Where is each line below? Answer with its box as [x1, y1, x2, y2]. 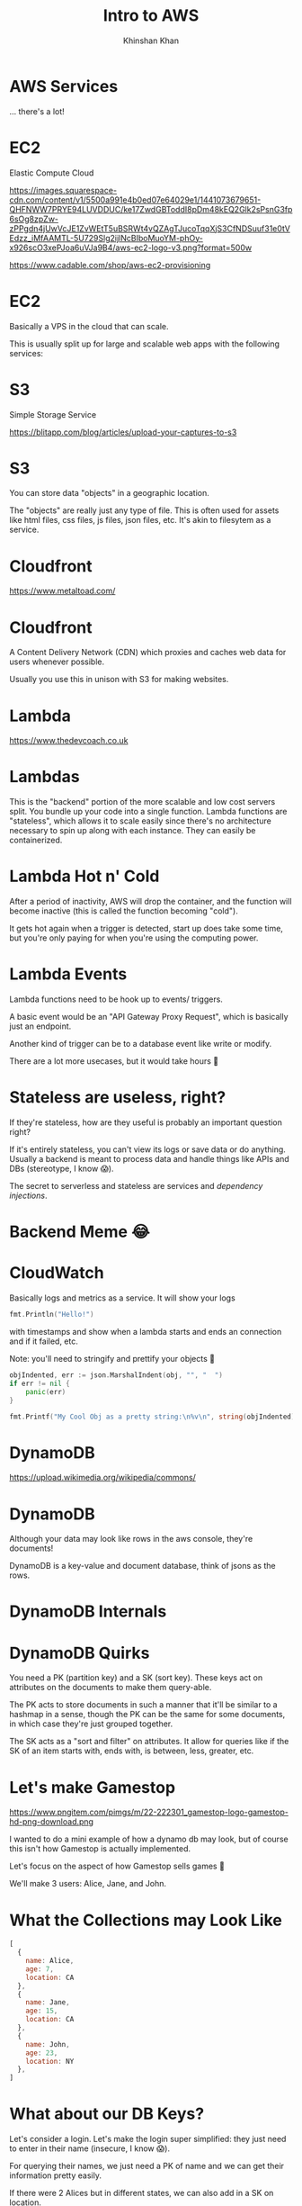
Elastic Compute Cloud [9, 167, 94, 178]
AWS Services [9, 76, 119, 96]
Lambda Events [9, 964, 128, 985]
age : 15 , [25, 2006, 58, 2016]
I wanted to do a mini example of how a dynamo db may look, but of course [9, 1833, 289, 1845]
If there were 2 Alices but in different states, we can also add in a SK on [9, 2188, 274, 2199]
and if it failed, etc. [9, 1336, 79, 1346]
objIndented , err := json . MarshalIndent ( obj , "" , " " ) [9, 1371, 223, 1380]
